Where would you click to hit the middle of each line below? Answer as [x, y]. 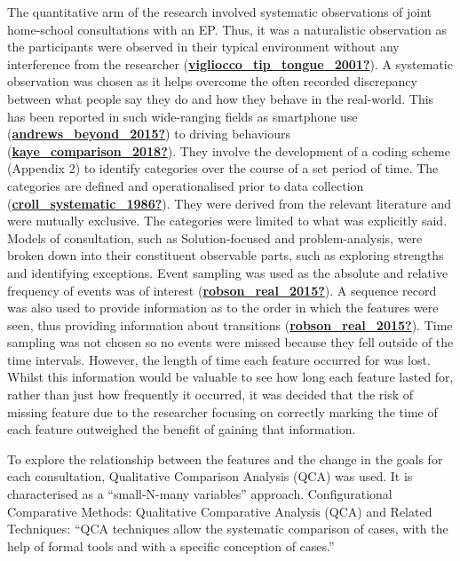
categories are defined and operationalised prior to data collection [186, 185]
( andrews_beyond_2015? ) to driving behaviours [149, 134]
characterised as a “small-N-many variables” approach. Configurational [200, 494]
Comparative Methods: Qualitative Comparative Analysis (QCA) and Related [220, 511]
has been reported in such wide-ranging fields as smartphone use [182, 116]
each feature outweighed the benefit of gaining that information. [182, 429]
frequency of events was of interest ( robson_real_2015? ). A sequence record [222, 290]
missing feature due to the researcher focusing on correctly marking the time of [222, 411]
